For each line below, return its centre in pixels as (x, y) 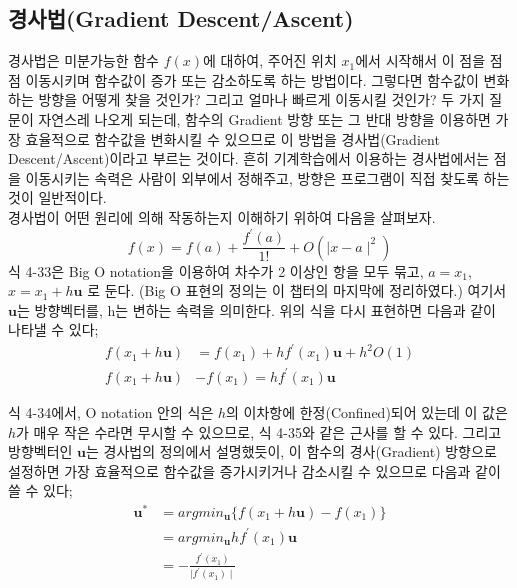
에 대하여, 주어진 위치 (270, 60)
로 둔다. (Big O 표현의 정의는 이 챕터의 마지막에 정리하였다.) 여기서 (297, 290)
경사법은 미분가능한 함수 (84, 60)
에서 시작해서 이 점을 (420, 60)
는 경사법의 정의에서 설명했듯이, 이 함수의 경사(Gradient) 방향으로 (291, 451)
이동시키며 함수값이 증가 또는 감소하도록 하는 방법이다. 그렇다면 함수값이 (252, 79)
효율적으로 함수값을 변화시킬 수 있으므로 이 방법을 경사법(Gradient (232, 138)
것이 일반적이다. (57, 197)
